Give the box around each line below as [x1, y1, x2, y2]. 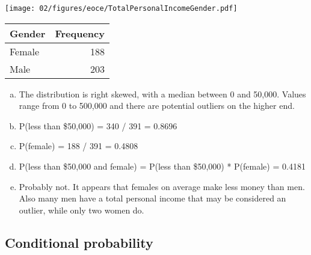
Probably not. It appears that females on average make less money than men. [19, 180, 305, 192]
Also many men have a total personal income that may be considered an [19, 192, 286, 204]
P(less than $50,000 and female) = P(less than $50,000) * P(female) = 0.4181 [19, 160, 306, 173]
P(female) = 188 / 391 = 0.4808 [19, 140, 138, 152]
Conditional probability [5, 233, 153, 251]
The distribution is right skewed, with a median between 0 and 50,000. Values [19, 87, 306, 100]
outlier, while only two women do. [19, 203, 144, 216]
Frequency [55, 26, 105, 40]
